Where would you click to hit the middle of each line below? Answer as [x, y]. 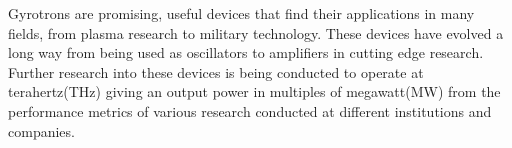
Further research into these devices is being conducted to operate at [216, 71]
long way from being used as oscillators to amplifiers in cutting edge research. [246, 52]
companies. [41, 130]
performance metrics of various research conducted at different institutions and [250, 110]
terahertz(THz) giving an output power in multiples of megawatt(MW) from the [254, 91]
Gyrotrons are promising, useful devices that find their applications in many [241, 13]
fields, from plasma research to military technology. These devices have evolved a [256, 32]
